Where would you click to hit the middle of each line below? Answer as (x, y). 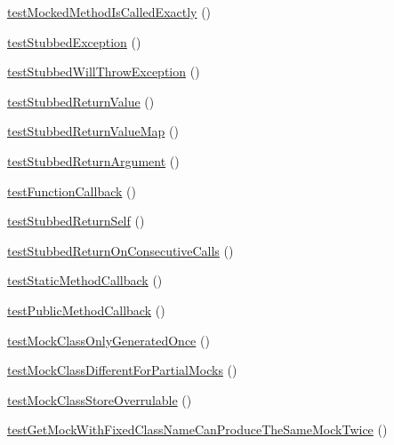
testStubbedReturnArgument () (93, 160)
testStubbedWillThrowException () (104, 72)
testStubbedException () (74, 41)
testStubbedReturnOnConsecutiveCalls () (121, 250)
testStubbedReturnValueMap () (93, 131)
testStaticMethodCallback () (85, 280)
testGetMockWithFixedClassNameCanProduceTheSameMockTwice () (197, 429)
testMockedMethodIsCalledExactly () (109, 12)
